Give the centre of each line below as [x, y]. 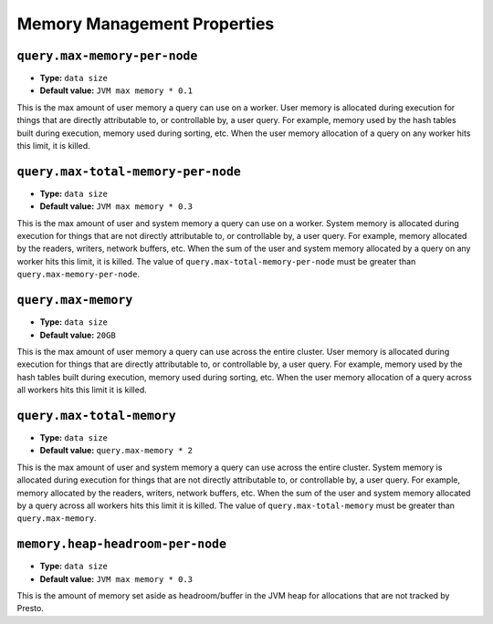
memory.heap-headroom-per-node [122, 544]
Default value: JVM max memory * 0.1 [116, 90]
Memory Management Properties [146, 24]
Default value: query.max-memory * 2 [116, 451]
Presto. [31, 608]
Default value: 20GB [78, 335]
